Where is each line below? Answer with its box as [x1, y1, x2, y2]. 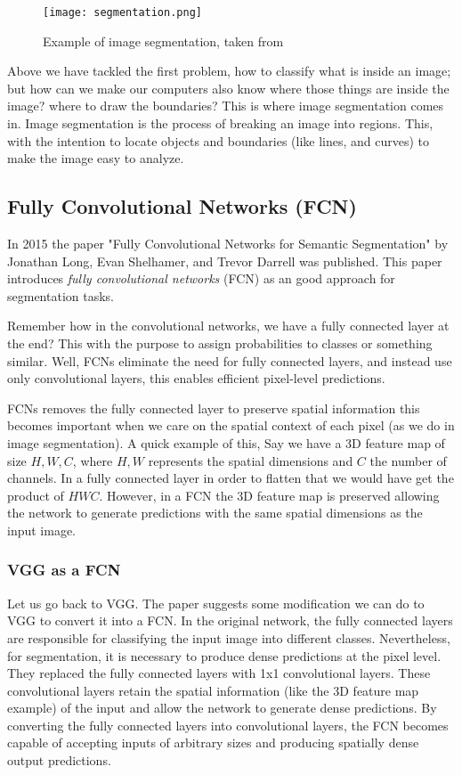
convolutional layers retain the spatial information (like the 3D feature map [7, 681, 419, 699]
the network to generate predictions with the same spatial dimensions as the [7, 503, 423, 522]
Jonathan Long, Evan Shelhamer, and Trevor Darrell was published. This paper [7, 251, 442, 270]
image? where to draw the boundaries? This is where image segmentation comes [7, 96, 444, 115]
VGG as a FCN [7, 559, 121, 581]
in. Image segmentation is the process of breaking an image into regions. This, [7, 114, 434, 133]
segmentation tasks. [7, 286, 114, 305]
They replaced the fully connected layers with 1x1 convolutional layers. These [7, 664, 431, 682]
